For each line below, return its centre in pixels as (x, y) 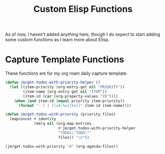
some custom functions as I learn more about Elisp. (57, 40)
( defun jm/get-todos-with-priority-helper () (53, 83)
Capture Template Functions (65, 60)
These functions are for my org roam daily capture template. (66, 73)
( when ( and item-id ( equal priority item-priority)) (69, 101)
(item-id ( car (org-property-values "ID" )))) (71, 96)
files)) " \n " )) (74, 137)
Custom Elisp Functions (83, 9)
